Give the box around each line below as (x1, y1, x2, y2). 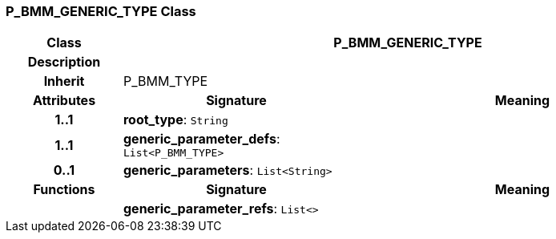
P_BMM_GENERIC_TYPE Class (6, 3, 196, 19)
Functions (33, 181, 95, 198)
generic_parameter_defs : (123, 131, 280, 148)
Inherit (43, 73, 85, 90)
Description (27, 54, 101, 71)
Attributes (32, 92, 96, 109)
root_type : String (123, 111, 228, 128)
